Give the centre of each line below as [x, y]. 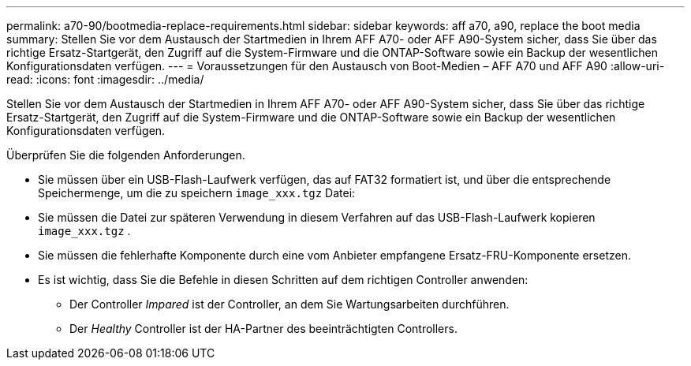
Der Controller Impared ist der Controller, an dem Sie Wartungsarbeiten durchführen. [289, 304]
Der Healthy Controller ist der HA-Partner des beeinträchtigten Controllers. [263, 329]
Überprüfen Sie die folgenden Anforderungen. [126, 155]
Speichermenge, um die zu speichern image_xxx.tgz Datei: [197, 193]
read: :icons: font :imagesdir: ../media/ [105, 79]
